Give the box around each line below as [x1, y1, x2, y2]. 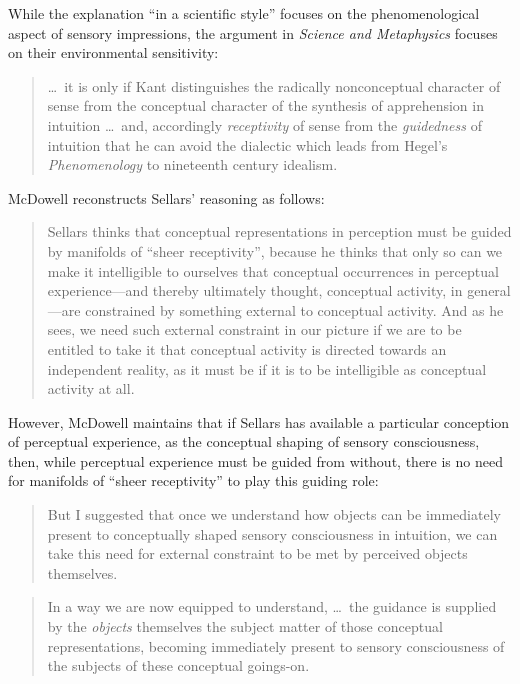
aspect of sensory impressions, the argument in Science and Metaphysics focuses [8, 22, 498, 43]
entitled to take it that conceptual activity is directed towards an [47, 338, 447, 359]
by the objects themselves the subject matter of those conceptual [47, 616, 443, 637]
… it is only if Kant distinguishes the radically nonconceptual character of [47, 75, 501, 96]
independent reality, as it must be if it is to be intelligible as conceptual [47, 358, 487, 379]
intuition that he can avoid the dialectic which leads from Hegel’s [47, 134, 448, 155]
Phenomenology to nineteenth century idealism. [47, 154, 338, 175]
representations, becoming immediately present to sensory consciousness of [47, 635, 505, 656]
